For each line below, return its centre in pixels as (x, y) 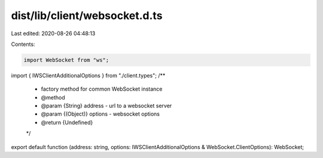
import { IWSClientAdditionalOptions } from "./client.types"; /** (88, 75)
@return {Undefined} (67, 122)
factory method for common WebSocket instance (102, 89)
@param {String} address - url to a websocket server (106, 106)
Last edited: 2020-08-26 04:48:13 (53, 33)
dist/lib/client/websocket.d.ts (87, 16)
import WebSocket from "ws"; (66, 60)
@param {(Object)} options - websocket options (100, 114)
